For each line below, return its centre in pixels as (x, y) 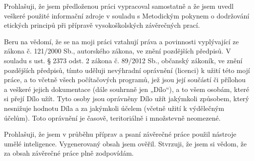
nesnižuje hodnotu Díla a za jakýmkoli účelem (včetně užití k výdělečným (114, 108)
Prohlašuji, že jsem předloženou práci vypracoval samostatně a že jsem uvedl (119, 6)
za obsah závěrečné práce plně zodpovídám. (69, 153)
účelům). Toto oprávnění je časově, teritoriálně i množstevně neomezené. (112, 117)
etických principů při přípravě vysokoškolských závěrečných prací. (102, 25)
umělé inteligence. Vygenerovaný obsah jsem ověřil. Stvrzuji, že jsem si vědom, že (125, 143)
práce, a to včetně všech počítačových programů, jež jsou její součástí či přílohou (125, 80)
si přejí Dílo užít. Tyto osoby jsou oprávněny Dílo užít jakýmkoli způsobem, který (127, 98)
